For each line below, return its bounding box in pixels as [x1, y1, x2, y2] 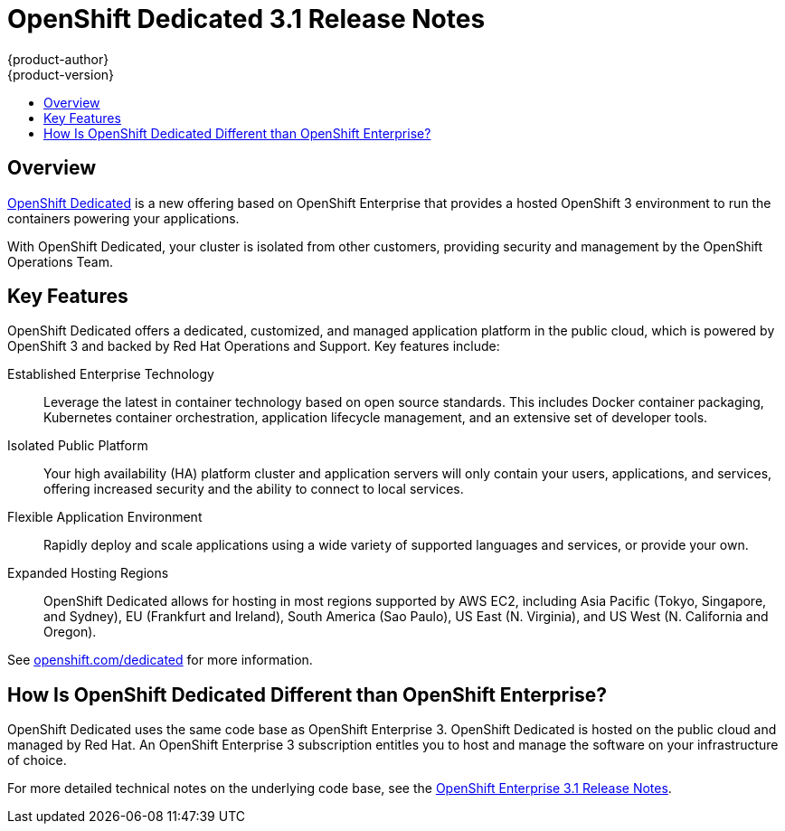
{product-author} [7, 51, 109, 67]
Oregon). [43, 624, 97, 640]
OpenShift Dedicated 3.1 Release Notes [7, 4, 486, 34]
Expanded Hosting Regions [7, 565, 169, 581]
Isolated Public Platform [7, 438, 148, 454]
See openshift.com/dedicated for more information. [7, 652, 313, 668]
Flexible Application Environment [7, 509, 203, 525]
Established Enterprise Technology [7, 366, 214, 382]
